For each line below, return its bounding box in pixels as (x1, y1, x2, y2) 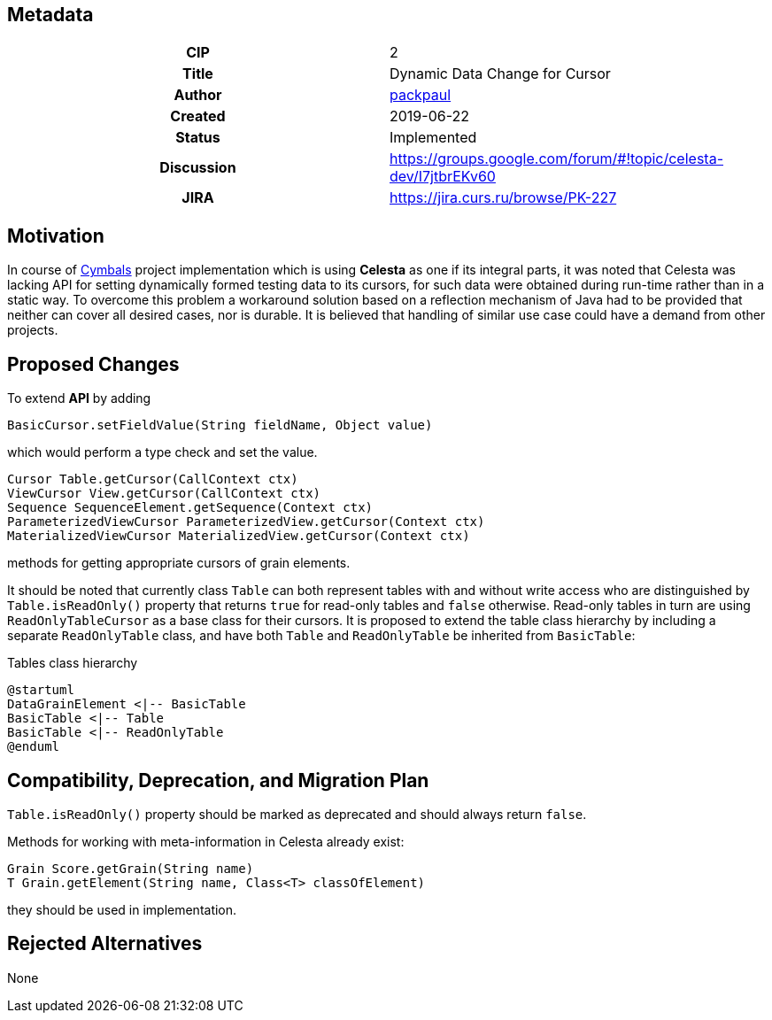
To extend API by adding (7, 390, 151, 406)
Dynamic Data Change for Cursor (390, 65, 611, 83)
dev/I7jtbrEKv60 (390, 167, 496, 186)
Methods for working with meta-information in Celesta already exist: (7, 833, 405, 849)
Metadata (7, 4, 94, 26)
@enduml (7, 739, 60, 754)
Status (175, 128, 220, 147)
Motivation (7, 224, 104, 247)
